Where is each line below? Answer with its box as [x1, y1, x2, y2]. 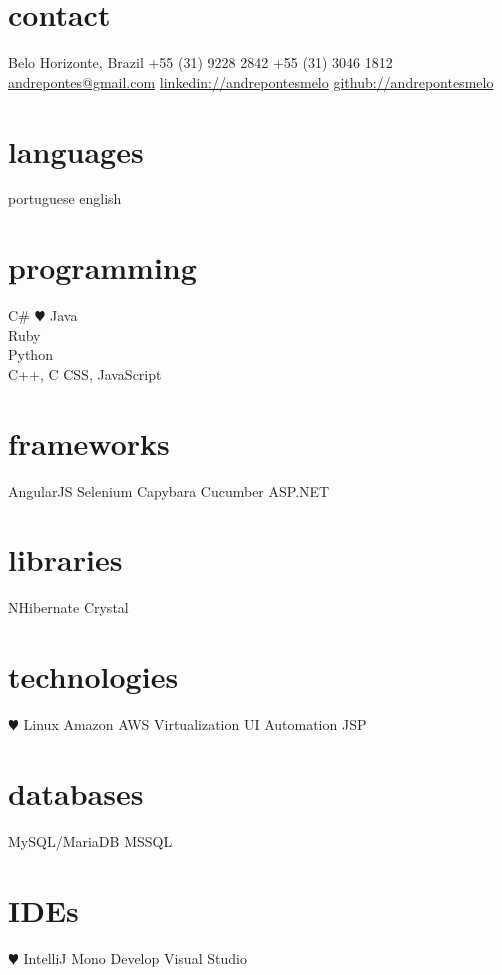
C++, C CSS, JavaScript [8, 363, 162, 384]
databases [8, 772, 144, 813]
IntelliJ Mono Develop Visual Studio [23, 947, 247, 968]
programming [8, 247, 197, 288]
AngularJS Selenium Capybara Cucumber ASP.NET [8, 480, 330, 501]
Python [8, 344, 53, 365]
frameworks [8, 422, 170, 463]
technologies [8, 656, 179, 697]
